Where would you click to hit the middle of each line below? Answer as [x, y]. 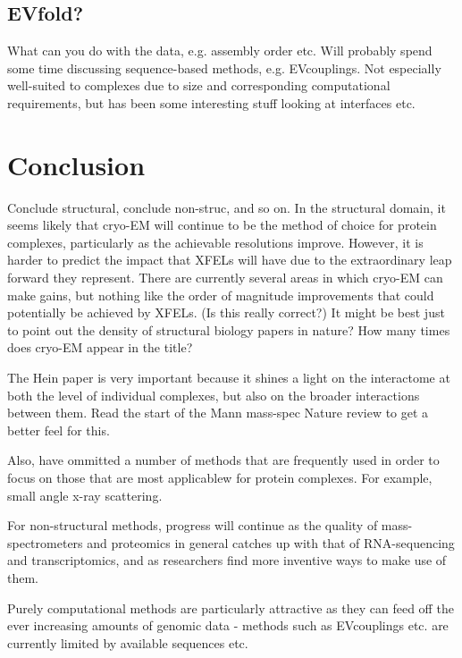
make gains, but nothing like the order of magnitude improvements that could [221, 295]
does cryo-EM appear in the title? [100, 347]
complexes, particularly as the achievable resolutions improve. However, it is [215, 242]
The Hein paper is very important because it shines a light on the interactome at [229, 378]
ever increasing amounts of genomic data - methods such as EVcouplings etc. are [228, 625]
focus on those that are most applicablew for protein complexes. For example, [220, 478]
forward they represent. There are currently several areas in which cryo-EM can [225, 278]
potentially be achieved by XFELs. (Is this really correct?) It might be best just [226, 312]
